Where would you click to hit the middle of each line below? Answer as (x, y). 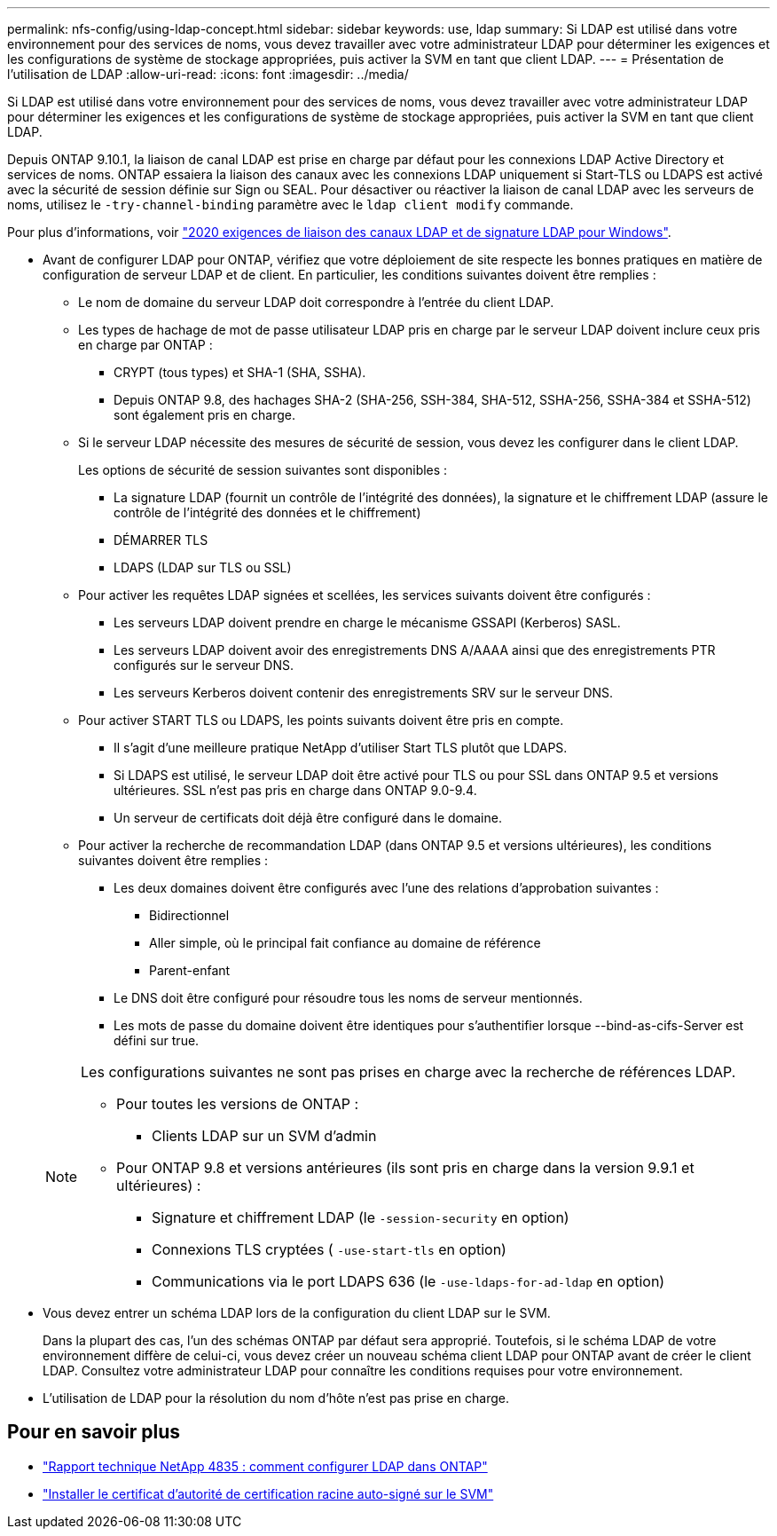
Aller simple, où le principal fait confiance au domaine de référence (345, 943)
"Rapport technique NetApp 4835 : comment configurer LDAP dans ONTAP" (265, 1466)
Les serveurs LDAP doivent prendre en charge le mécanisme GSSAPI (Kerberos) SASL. (367, 622)
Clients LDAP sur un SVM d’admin (264, 1136)
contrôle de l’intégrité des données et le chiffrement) (267, 512)
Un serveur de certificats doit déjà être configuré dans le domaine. (308, 818)
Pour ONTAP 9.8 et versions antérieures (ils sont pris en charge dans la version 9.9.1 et (405, 1168)
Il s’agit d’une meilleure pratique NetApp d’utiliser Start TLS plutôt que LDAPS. (341, 748)
